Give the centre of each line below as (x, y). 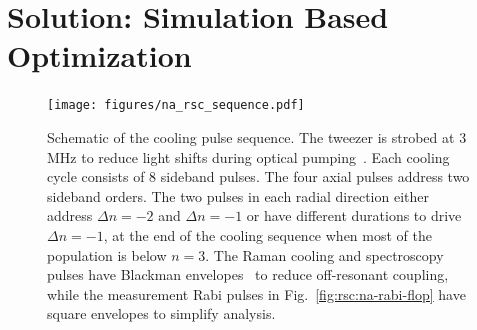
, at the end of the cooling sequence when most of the (267, 234)
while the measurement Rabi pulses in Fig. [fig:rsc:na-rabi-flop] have (256, 293)
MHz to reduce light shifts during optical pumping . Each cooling (248, 156)
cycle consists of (96, 176)
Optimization (99, 55)
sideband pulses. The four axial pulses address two (315, 176)
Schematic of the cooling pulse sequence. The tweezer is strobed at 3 (257, 136)
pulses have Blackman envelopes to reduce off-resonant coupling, (248, 274)
